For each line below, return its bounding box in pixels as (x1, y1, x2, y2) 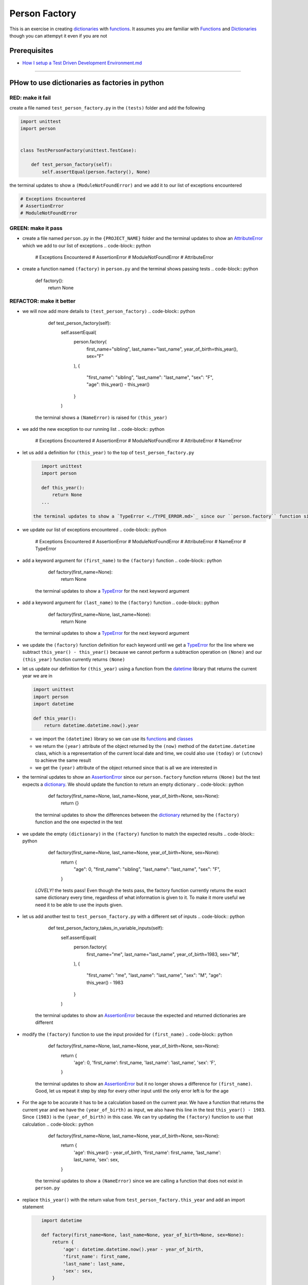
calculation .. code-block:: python (22, 1121, 93, 1127)
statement (22, 1204, 44, 1210)
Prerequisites (9, 46, 53, 55)
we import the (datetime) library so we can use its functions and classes (35, 736, 194, 742)
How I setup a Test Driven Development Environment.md (22, 60, 142, 66)
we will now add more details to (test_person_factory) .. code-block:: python (22, 308, 196, 315)
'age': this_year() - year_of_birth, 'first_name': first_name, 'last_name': (73, 1149, 221, 1155)
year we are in (22, 673, 52, 679)
